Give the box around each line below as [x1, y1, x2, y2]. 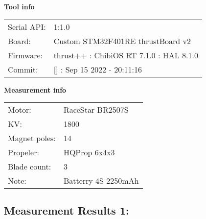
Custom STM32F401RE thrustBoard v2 [53, 35, 191, 47]
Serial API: [8, 21, 46, 32]
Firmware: [8, 49, 43, 61]
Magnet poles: [8, 132, 56, 144]
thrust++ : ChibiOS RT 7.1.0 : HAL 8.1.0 [53, 49, 198, 61]
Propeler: [8, 146, 39, 158]
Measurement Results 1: [4, 202, 129, 218]
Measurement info [4, 84, 67, 95]
